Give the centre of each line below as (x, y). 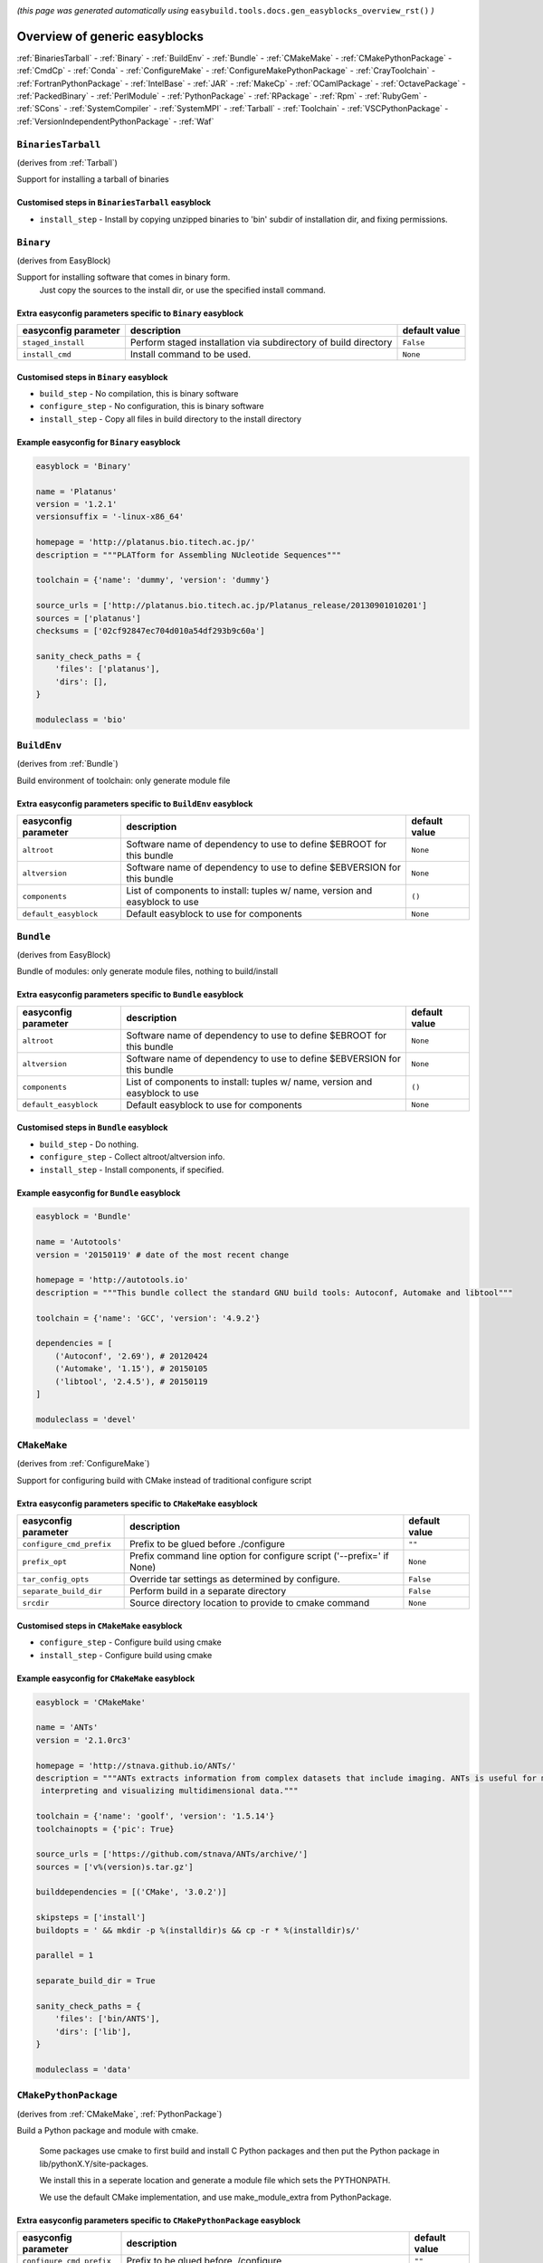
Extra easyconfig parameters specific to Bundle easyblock (130, 995)
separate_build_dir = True (95, 1981)
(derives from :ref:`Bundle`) (67, 764)
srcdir (36, 1603)
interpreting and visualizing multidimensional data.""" (170, 1791)
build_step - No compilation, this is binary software (139, 394)
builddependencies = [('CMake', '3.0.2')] (131, 1892)
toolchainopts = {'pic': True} (105, 1829)
